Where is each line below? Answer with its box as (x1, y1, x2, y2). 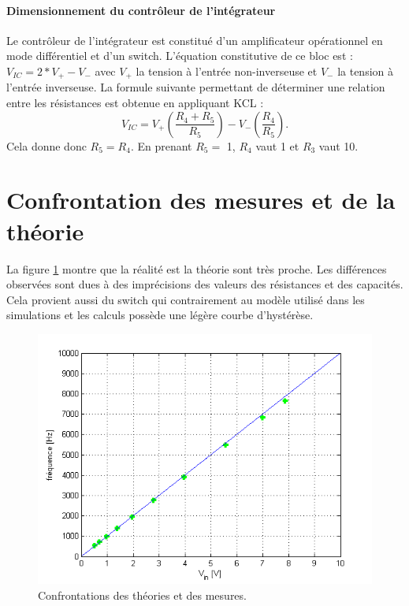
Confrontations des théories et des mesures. (38, 586, 247, 603)
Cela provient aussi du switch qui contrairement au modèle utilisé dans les (6, 291, 365, 307)
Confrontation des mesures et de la (6, 184, 396, 216)
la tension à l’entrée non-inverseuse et (136, 62, 318, 79)
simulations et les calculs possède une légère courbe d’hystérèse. (6, 307, 314, 323)
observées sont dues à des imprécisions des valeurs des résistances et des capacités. (6, 276, 403, 292)
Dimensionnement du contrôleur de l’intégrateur (6, 2, 276, 18)
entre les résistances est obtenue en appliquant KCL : (6, 95, 264, 111)
